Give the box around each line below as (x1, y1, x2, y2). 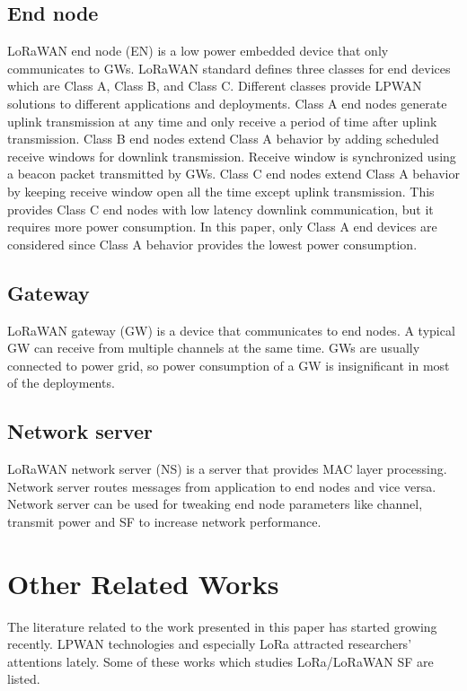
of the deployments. (7, 373, 115, 392)
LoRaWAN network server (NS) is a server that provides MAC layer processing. (7, 459, 447, 478)
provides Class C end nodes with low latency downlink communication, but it (7, 199, 434, 218)
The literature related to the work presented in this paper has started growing (7, 617, 437, 635)
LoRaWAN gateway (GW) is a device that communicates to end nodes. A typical (7, 320, 455, 339)
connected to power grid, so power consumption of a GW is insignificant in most (7, 355, 450, 374)
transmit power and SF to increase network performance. (7, 512, 322, 530)
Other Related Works (7, 564, 279, 601)
